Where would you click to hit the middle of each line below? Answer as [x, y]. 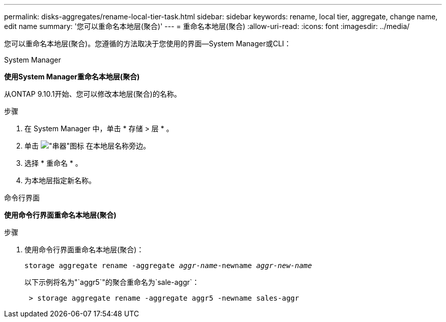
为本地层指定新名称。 [60, 180]
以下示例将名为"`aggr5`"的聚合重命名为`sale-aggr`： [112, 282]
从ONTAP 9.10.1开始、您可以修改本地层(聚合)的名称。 [93, 94]
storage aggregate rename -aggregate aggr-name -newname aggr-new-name [168, 266]
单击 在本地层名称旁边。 [87, 146]
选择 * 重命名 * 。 [53, 163]
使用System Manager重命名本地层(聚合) [72, 77]
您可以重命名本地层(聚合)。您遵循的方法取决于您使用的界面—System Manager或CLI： [148, 43]
